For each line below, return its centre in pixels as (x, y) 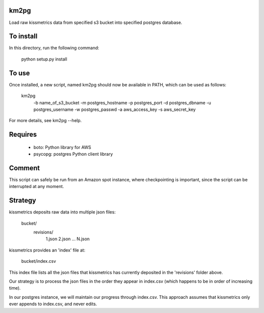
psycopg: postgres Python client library (73, 154)
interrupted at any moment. (37, 187)
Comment (24, 168)
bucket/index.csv (39, 261)
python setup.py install (44, 59)
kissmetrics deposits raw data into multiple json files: (62, 212)
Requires (23, 135)
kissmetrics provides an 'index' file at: (47, 250)
